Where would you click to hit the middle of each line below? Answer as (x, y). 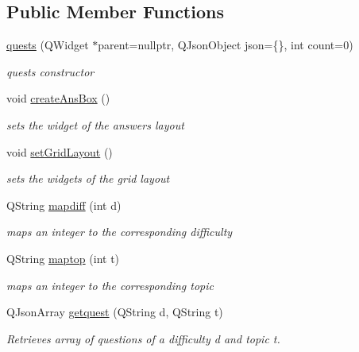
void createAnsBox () (58, 98)
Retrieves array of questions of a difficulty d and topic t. (143, 338)
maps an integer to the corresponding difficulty (120, 232)
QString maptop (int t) (63, 258)
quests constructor (50, 71)
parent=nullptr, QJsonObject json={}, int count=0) (226, 45)
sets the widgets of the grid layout (88, 178)
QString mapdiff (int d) (64, 205)
